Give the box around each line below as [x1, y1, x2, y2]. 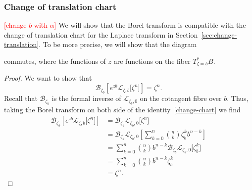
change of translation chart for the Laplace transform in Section [4, 29, 198, 40]
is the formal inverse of [51, 93, 121, 103]
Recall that [4, 93, 38, 103]
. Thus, [227, 93, 249, 103]
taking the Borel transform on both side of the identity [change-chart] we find [4, 104, 241, 114]
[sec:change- [201, 29, 237, 40]
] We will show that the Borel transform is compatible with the [54, 20, 246, 30]
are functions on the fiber [113, 56, 191, 66]
